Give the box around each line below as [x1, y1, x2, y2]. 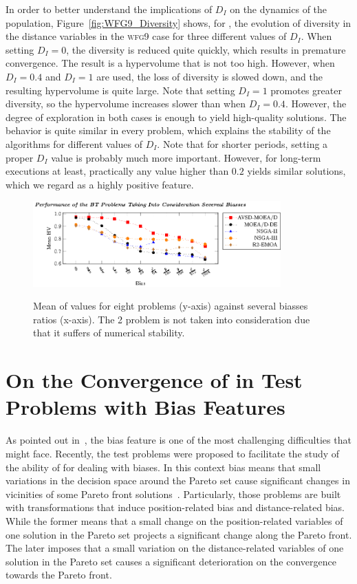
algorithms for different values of [6, 136, 142, 151]
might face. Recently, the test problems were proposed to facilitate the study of [6, 446, 340, 460]
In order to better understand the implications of [6, 2, 213, 16]
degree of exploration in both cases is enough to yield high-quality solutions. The [6, 109, 347, 124]
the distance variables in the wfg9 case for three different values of [6, 29, 287, 43]
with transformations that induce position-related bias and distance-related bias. [6, 500, 345, 515]
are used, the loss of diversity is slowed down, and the [96, 69, 323, 83]
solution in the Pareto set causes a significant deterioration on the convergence [6, 554, 336, 568]
